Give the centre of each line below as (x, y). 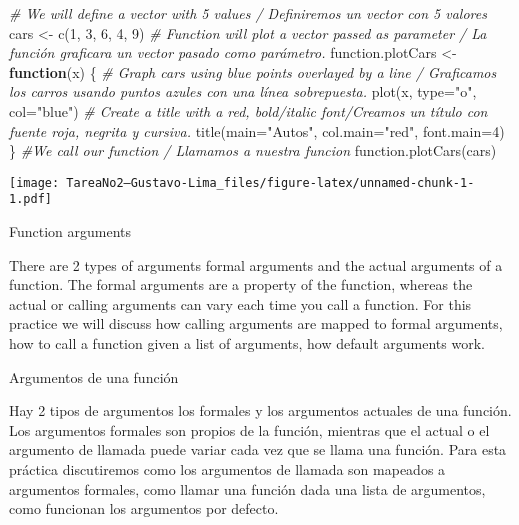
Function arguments (70, 231)
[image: (34, 182)
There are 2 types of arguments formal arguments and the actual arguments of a (256, 264)
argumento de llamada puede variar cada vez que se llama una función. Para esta (258, 449)
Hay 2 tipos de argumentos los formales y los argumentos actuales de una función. (260, 410)
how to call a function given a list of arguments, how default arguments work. (247, 343)
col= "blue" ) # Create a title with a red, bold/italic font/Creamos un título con (248, 110)
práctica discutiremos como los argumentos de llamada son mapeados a (227, 469)
